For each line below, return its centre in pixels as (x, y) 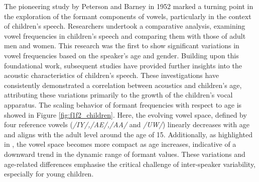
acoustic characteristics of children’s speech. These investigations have (112, 75)
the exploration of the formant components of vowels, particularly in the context (128, 16)
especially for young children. (49, 174)
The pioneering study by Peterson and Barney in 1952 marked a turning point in (129, 6)
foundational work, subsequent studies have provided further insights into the (123, 65)
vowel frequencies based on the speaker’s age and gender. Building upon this (121, 55)
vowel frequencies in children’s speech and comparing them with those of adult (125, 35)
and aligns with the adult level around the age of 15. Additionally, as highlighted (128, 134)
